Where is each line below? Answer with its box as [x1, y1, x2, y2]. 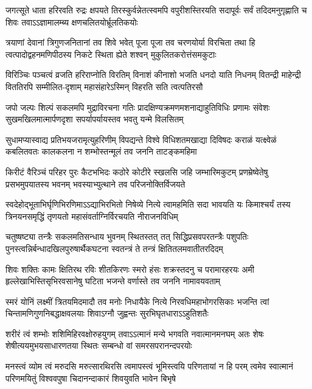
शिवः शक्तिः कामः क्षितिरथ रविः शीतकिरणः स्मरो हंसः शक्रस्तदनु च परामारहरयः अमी [5, 262, 254, 275]
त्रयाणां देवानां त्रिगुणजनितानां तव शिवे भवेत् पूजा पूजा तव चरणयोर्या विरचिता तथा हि [5, 36, 255, 49]
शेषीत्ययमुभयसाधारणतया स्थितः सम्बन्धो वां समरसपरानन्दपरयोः [5, 339, 192, 352]
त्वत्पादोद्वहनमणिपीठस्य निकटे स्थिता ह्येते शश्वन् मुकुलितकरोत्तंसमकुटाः [5, 47, 217, 60]
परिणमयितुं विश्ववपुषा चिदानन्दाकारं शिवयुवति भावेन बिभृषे [5, 371, 176, 384]
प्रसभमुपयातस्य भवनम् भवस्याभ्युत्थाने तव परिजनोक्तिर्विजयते [5, 177, 185, 190]
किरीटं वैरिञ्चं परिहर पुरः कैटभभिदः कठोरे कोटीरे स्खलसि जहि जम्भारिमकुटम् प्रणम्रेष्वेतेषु [5, 165, 268, 178]
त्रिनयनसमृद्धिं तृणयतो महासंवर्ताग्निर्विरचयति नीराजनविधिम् [5, 209, 178, 222]
